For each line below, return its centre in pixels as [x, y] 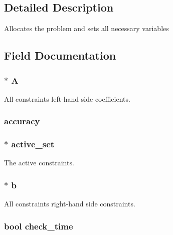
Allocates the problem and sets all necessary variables [86, 28]
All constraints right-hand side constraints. [70, 204]
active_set [33, 144]
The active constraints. [39, 163]
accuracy [22, 121]
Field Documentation [60, 55]
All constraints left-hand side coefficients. [67, 98]
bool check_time [39, 226]
